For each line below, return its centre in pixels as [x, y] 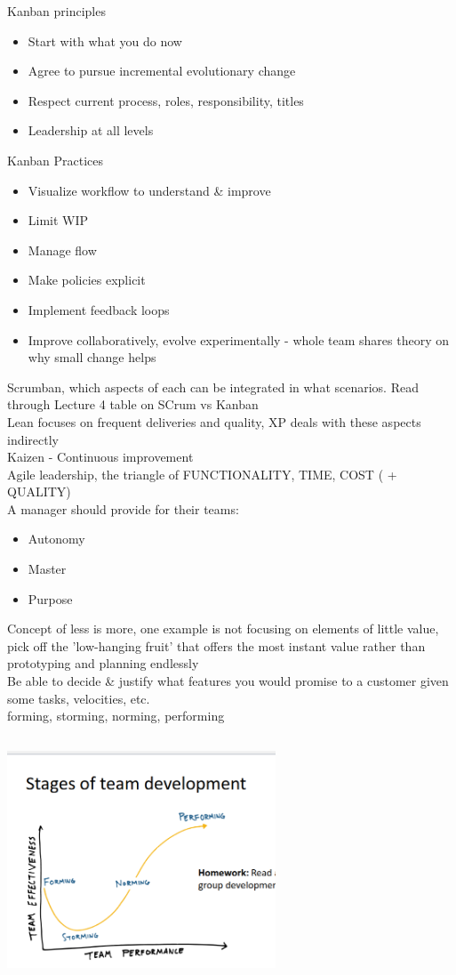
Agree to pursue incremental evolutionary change [162, 71]
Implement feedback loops [99, 309]
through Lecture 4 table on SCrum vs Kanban [133, 404]
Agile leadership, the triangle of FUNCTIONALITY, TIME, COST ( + [202, 474]
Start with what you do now [105, 40]
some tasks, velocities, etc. [79, 698]
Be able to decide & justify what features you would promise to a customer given [228, 681]
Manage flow [62, 250]
